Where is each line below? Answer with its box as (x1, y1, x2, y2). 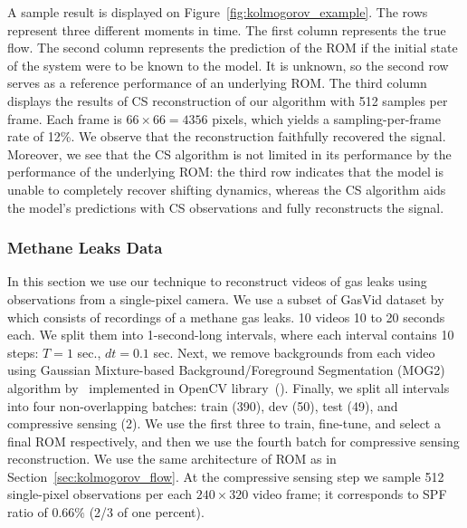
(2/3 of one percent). (89, 503, 205, 522)
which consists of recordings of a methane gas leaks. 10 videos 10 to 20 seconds (7, 307, 445, 326)
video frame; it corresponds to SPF (252, 485, 447, 504)
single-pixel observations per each (7, 485, 193, 504)
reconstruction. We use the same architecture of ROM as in (7, 449, 337, 468)
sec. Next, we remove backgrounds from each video (153, 342, 435, 361)
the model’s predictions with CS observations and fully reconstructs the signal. (7, 197, 444, 216)
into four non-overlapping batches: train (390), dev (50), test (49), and (7, 396, 398, 415)
